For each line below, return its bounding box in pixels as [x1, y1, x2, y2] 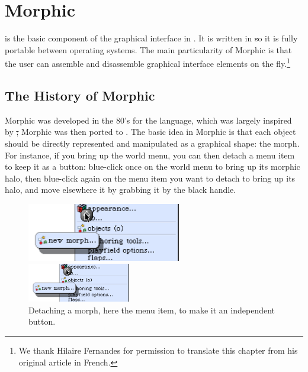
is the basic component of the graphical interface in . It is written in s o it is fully [5, 32, 298, 44]
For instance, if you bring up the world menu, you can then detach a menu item [5, 148, 295, 161]
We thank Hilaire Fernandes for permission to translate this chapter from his [18, 344, 298, 357]
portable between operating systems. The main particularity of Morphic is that [5, 43, 292, 56]
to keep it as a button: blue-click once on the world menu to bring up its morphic [5, 160, 300, 173]
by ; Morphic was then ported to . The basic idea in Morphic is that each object [5, 125, 296, 138]
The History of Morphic [5, 86, 155, 104]
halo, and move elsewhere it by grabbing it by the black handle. [5, 183, 236, 196]
